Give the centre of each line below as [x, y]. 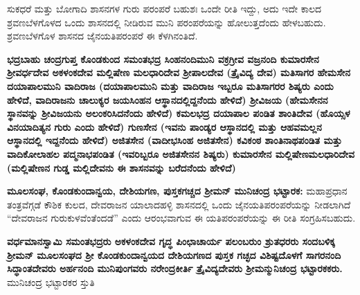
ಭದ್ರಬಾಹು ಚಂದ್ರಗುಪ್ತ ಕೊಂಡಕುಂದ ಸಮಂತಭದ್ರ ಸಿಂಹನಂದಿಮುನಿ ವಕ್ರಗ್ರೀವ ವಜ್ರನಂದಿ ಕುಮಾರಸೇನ [163, 59]
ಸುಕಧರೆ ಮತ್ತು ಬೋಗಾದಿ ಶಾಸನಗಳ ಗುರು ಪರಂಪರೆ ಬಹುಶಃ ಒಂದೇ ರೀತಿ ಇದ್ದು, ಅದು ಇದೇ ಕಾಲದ [164, 8]
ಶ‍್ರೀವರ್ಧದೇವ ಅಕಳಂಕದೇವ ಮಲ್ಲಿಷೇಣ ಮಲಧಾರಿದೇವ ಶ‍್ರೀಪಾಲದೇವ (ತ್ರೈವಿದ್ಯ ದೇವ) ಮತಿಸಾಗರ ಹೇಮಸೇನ [179, 72]
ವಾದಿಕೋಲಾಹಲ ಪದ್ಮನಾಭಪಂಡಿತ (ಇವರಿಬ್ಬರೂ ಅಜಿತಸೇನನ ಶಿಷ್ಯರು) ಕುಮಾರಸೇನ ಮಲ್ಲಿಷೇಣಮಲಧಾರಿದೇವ [181, 153]
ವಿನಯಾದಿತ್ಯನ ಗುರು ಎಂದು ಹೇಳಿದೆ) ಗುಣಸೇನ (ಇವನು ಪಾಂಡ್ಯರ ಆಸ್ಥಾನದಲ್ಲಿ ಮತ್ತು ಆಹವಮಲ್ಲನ [164, 126]
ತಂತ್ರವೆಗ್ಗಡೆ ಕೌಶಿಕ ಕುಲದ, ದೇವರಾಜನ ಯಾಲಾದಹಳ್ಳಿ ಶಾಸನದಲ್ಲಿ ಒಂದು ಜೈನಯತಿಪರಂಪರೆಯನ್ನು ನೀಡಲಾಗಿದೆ [179, 204]
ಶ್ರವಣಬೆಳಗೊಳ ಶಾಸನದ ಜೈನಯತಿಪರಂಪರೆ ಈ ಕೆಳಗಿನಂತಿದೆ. [102, 36]
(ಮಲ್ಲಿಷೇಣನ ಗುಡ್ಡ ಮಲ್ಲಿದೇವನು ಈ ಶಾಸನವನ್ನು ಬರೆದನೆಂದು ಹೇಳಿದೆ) [121, 167]
